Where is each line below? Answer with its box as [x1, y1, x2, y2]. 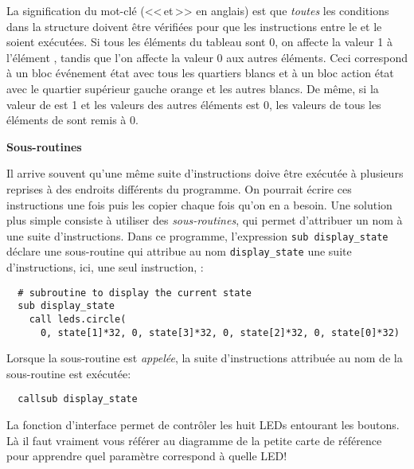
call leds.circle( [29, 313, 127, 325]
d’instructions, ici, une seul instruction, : [6, 259, 204, 276]
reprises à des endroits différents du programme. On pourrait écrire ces [6, 180, 352, 197]
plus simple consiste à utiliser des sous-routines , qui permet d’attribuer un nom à [6, 212, 403, 229]
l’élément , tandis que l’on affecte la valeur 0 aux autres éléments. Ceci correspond [6, 49, 408, 65]
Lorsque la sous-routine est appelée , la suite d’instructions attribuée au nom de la [6, 350, 403, 366]
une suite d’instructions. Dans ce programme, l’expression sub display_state [6, 227, 389, 244]
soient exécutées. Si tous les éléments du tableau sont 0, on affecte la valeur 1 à [6, 33, 393, 50]
